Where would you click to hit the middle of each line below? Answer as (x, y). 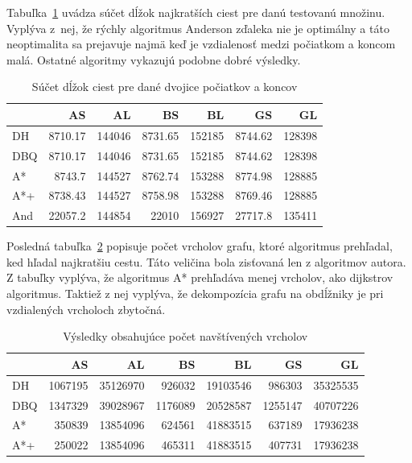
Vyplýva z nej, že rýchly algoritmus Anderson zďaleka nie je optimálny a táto (198, 28)
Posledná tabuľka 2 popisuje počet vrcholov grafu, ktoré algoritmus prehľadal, (200, 246)
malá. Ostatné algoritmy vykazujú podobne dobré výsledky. (154, 59)
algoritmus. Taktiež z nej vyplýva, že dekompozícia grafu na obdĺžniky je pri (195, 294)
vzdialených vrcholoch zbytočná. (86, 309)
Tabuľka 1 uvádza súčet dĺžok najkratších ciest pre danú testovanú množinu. (196, 12)
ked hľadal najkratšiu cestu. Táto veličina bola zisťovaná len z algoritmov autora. (206, 261)
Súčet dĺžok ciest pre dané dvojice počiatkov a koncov (165, 87)
